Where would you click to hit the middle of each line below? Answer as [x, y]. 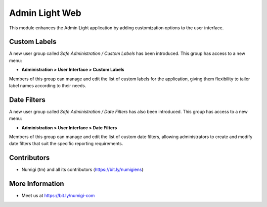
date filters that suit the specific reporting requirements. [66, 144]
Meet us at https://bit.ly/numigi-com [58, 196]
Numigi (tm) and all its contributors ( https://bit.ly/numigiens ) [83, 170]
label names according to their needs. [48, 86]
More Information [37, 184]
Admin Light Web [45, 13]
